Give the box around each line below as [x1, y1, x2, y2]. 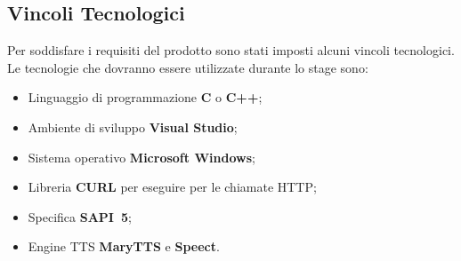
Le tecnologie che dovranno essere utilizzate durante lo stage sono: [7, 58, 368, 76]
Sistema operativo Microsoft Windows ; [28, 147, 255, 166]
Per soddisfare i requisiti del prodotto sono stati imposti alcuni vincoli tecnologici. [7, 41, 455, 59]
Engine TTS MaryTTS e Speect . [28, 237, 220, 256]
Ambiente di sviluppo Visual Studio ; [28, 117, 238, 136]
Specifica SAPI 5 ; [28, 207, 132, 225]
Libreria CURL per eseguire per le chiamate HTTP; [28, 178, 317, 196]
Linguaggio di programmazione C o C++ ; [28, 88, 263, 107]
